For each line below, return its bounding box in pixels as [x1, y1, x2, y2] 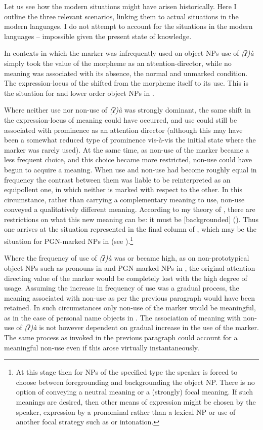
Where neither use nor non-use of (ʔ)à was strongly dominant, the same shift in [4, 104, 251, 115]
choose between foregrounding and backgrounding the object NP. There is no [16, 376, 255, 387]
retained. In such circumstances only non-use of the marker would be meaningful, [4, 302, 256, 313]
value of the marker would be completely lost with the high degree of [33, 272, 247, 283]
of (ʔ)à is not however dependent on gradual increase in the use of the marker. [16, 322, 259, 333]
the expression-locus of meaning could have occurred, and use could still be [4, 114, 237, 125]
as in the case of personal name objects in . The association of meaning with [4, 312, 241, 322]
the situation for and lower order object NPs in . [4, 87, 154, 98]
